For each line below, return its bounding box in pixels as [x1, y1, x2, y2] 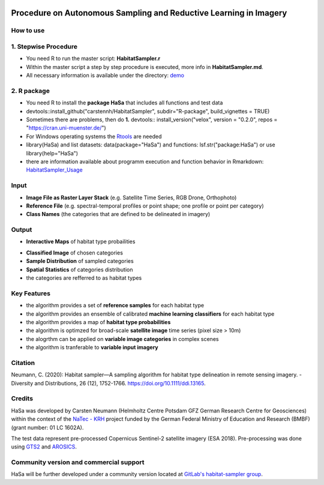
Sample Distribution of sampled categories [26, 258, 134, 265]
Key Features [11, 289, 51, 297]
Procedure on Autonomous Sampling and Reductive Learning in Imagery [11, 8, 287, 18]
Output [11, 226, 32, 234]
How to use [11, 26, 45, 35]
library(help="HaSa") [26, 149, 78, 157]
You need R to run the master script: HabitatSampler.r [26, 55, 161, 62]
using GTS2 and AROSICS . [11, 443, 77, 450]
